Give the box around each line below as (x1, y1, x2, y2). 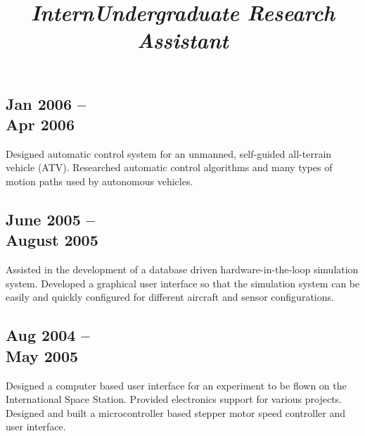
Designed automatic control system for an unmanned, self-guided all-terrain (6, 146, 332, 161)
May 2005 (6, 344, 79, 366)
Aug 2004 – (6, 324, 90, 346)
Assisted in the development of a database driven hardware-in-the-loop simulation (6, 262, 359, 277)
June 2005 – (6, 208, 95, 230)
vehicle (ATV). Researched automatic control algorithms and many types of (6, 160, 333, 175)
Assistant (137, 25, 229, 55)
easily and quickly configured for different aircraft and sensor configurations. (6, 289, 334, 304)
